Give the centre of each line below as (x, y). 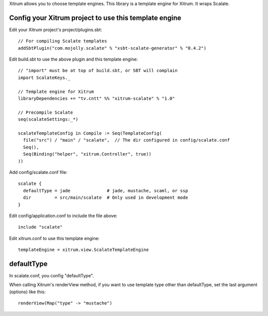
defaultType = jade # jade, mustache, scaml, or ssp (105, 191)
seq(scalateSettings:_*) (48, 119)
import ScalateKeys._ (44, 78)
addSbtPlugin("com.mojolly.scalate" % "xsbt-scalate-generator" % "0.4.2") (112, 48)
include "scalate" (40, 227)
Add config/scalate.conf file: (38, 172)
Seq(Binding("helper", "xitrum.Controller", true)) (87, 154)
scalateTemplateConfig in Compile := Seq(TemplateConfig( (90, 133)
